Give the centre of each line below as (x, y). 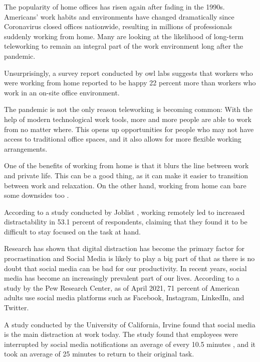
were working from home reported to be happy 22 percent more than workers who (130, 83)
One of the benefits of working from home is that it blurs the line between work (126, 165)
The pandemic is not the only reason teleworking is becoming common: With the (128, 109)
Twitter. (17, 308)
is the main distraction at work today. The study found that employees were (121, 334)
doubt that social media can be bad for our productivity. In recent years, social (125, 268)
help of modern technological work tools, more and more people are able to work (128, 119)
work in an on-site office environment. (62, 92)
